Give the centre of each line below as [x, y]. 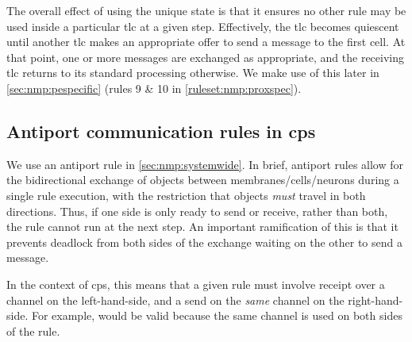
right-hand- [375, 300]
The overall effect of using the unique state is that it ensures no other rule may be [206, 10]
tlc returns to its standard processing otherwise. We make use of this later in [193, 73]
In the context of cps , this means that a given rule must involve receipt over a [196, 284]
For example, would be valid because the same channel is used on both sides [217, 315]
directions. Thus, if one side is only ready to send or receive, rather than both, [197, 211]
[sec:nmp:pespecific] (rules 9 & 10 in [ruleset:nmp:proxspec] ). [154, 88]
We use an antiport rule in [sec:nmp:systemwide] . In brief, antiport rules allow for [205, 164]
